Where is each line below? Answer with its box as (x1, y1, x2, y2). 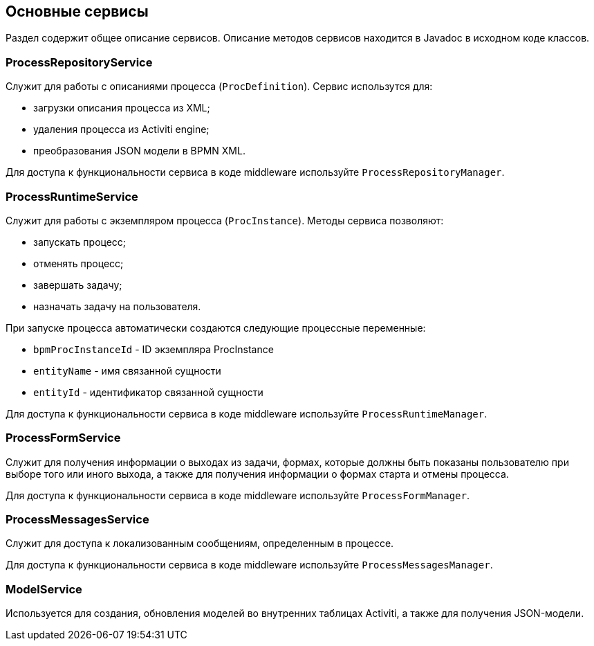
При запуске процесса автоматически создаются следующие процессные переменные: (6, 321, 426, 334)
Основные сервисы (6, 3, 149, 20)
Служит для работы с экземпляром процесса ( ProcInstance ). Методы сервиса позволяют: (6, 214, 444, 226)
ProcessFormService (6, 431, 121, 445)
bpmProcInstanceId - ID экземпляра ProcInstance (33, 343, 274, 355)
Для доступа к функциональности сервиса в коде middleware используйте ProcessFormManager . (6, 489, 470, 501)
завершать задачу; (33, 278, 122, 291)
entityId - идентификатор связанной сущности (33, 386, 263, 398)
